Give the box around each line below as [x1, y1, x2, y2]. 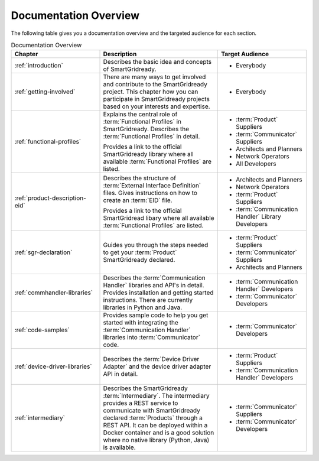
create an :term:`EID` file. [103, 196, 172, 204]
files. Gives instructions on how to [103, 189, 198, 197]
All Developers [236, 160, 276, 168]
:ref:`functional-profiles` [14, 138, 82, 146]
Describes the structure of [103, 174, 177, 183]
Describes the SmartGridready [103, 384, 188, 392]
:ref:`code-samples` [14, 326, 70, 334]
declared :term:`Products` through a [103, 414, 203, 422]
